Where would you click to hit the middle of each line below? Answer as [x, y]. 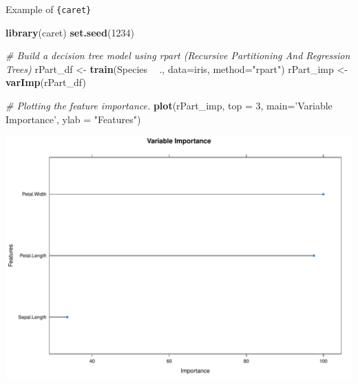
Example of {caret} [49, 9]
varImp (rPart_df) [46, 82]
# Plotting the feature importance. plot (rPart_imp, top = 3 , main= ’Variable [169, 106]
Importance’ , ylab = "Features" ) [73, 119]
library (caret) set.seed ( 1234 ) [70, 32]
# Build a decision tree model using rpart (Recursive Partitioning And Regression [178, 55]
